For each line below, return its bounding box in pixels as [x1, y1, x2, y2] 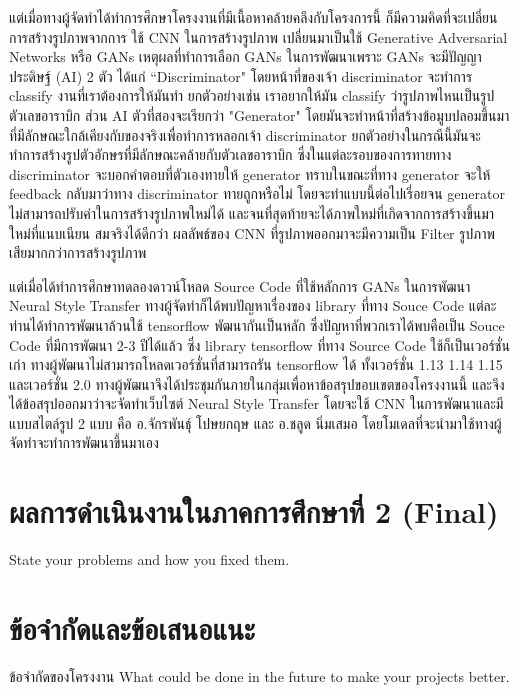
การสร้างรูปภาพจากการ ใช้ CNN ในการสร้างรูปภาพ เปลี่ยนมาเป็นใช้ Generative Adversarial [9, 26, 508, 47]
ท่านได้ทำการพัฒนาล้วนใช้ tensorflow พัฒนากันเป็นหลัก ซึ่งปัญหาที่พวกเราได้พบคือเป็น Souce [9, 314, 505, 335]
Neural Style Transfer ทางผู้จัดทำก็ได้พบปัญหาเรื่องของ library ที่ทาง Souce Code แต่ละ [9, 295, 497, 316]
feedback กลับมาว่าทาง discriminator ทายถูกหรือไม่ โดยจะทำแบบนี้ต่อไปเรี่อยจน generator [9, 183, 505, 204]
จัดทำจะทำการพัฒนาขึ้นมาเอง [9, 432, 159, 453]
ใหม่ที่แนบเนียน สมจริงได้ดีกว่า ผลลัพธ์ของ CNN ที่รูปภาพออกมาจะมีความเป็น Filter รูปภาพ [9, 222, 495, 243]
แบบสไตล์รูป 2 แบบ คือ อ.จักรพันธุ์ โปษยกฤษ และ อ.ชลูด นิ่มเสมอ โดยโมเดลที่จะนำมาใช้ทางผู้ [9, 412, 502, 433]
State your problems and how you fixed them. [9, 549, 290, 570]
